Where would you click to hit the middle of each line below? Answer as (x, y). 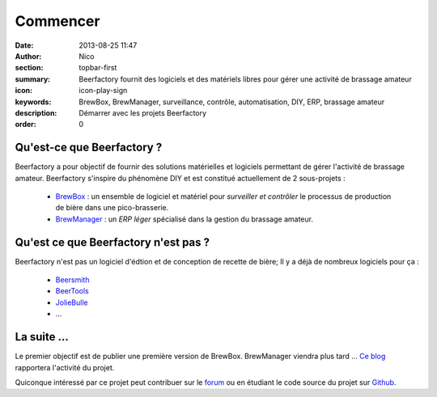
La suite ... (42, 337)
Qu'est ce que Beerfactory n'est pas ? (112, 242)
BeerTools (72, 291)
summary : (33, 79)
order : (25, 125)
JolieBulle (72, 302)
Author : (28, 56)
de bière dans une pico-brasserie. (112, 208)
